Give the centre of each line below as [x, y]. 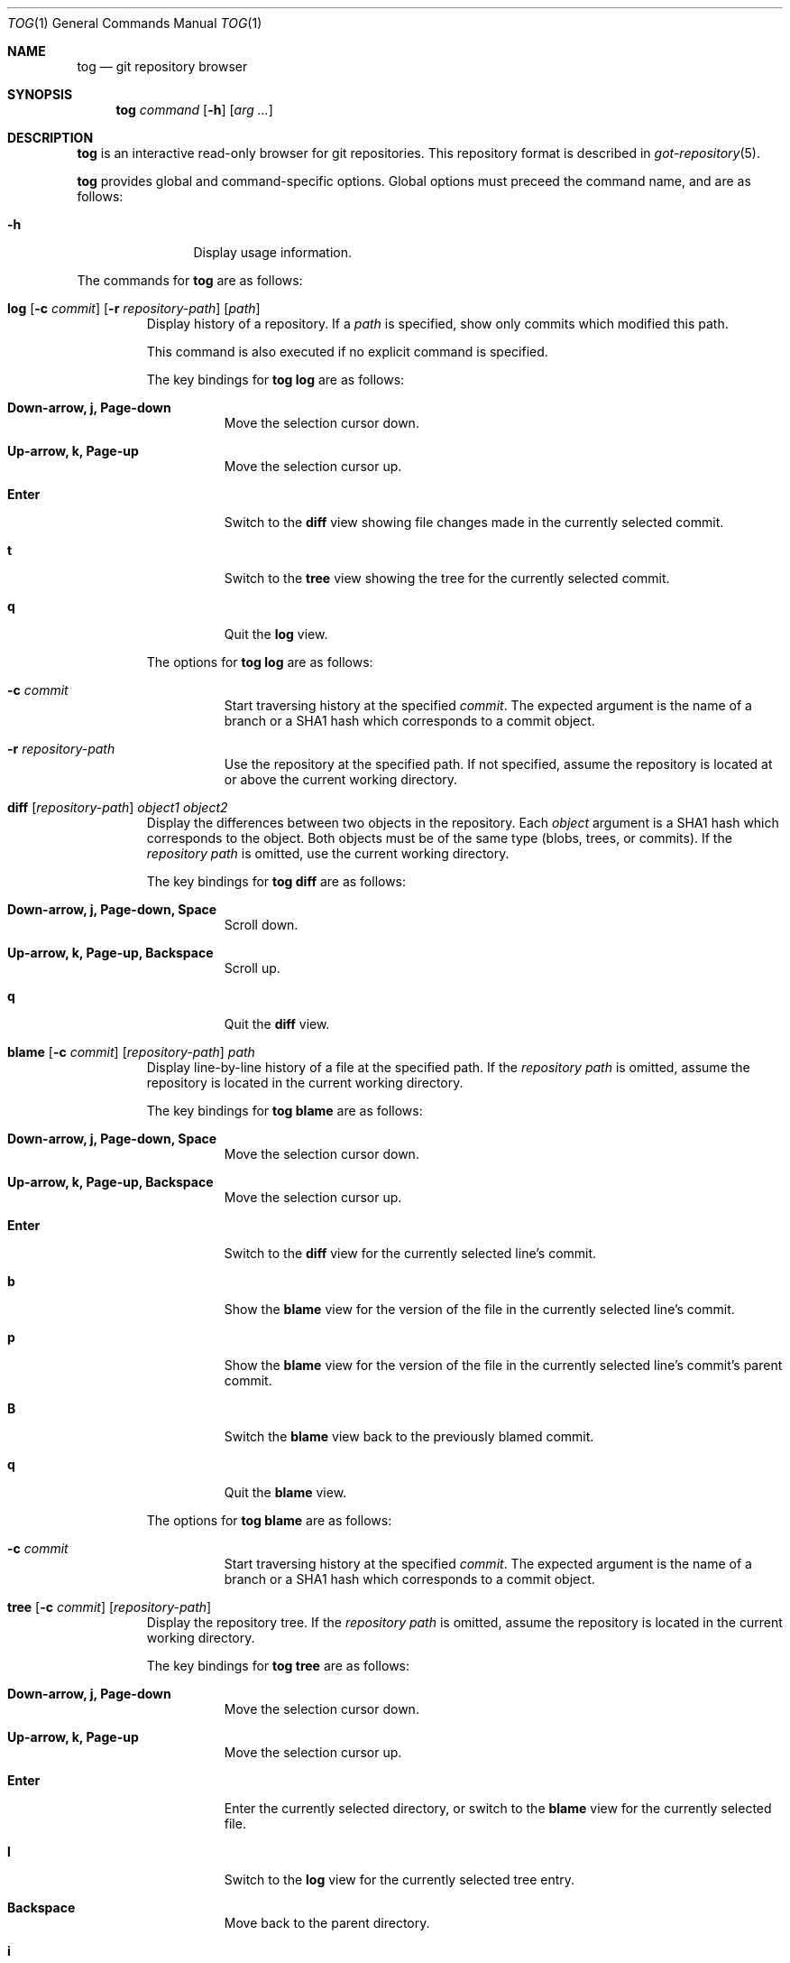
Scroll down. [261, 925]
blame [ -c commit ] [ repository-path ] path [131, 1052]
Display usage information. [273, 252]
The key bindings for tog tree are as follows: [278, 1666]
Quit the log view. [276, 634]
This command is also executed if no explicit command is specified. [347, 352]
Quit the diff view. [277, 1024]
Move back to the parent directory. [327, 1923]
